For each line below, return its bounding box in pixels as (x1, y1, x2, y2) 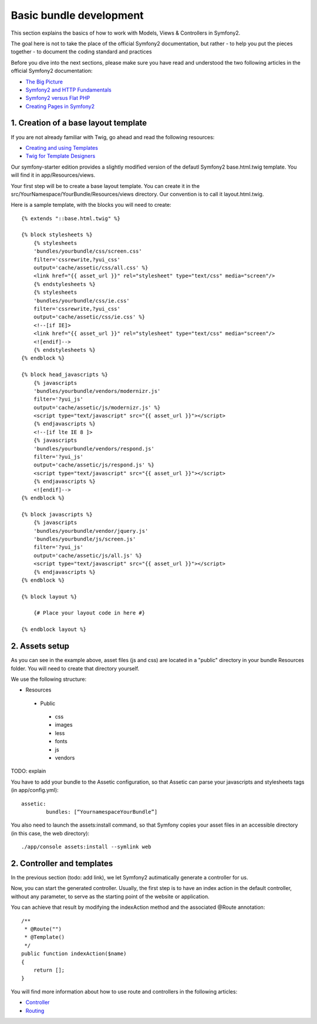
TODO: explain (11, 767, 46, 775)
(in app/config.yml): (11, 787, 59, 794)
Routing (25, 1007, 45, 1014)
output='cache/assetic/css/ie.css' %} (33, 314, 146, 320)
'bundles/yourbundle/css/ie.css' (33, 297, 130, 304)
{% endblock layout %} (21, 626, 87, 633)
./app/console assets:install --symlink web (21, 844, 152, 850)
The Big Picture (25, 78, 63, 85)
